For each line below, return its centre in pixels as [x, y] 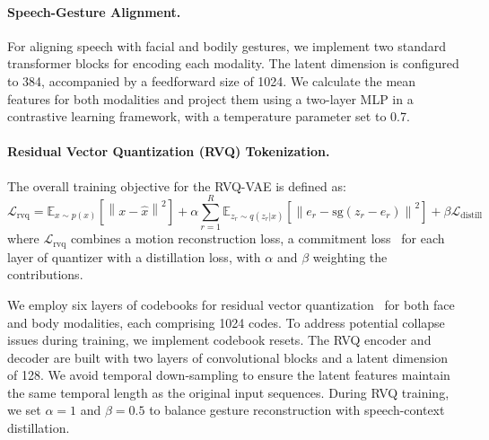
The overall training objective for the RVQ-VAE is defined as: [177, 185]
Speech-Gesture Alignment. [94, 11]
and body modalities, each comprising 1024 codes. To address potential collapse [226, 322]
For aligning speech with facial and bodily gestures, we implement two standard [227, 45]
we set [24, 410]
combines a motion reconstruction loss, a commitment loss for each [258, 238]
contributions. [45, 274]
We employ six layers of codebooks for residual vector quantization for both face [231, 304]
